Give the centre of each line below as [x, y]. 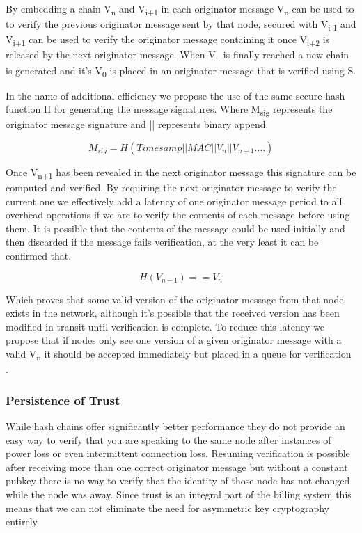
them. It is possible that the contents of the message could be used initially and [175, 228]
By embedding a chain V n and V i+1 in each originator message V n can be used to [180, 9]
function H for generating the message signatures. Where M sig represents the [169, 110]
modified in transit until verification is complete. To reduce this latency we [165, 326]
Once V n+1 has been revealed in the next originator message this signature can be [181, 173]
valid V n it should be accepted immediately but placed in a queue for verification [179, 355]
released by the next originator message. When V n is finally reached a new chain [178, 56]
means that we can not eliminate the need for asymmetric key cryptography [167, 508]
